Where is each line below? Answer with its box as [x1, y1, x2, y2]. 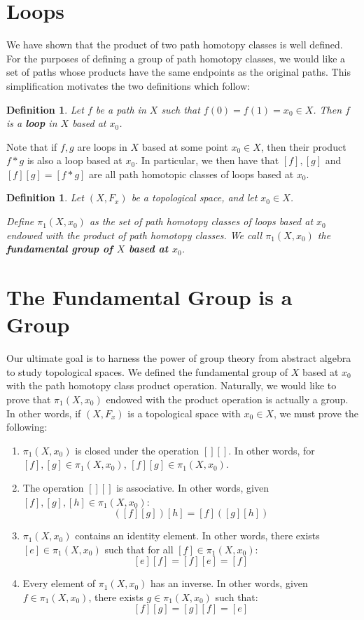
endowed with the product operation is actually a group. [106, 391, 349, 406]
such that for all [104, 541, 174, 556]
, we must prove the [273, 405, 358, 420]
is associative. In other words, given [116, 480, 269, 494]
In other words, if [6, 405, 81, 420]
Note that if [6, 139, 57, 154]
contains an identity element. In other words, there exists [75, 528, 320, 543]
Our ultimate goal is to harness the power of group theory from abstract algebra [6, 351, 351, 365]
